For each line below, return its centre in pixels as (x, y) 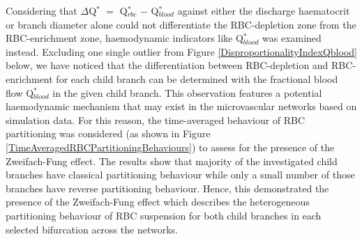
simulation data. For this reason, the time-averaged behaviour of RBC (156, 119)
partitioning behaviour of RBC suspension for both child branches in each (164, 215)
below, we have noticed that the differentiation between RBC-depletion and (167, 65)
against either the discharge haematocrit (264, 10)
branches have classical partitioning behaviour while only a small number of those (180, 175)
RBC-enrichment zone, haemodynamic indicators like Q (125, 38)
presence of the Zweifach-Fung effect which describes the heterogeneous (158, 202)
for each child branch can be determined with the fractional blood (197, 78)
